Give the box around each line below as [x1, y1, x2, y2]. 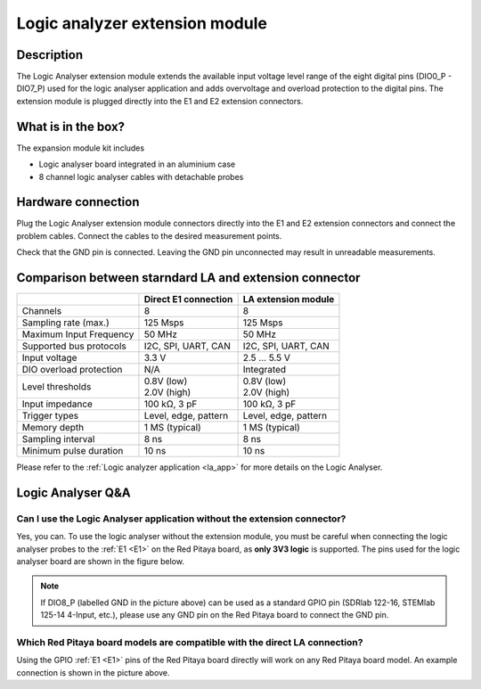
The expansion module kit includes [16, 143, 145, 153]
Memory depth [21, 422, 85, 434]
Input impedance [21, 398, 94, 410]
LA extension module [242, 293, 335, 306]
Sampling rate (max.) [21, 316, 110, 329]
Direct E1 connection [143, 293, 233, 306]
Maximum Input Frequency [21, 328, 135, 340]
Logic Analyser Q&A [16, 485, 131, 500]
